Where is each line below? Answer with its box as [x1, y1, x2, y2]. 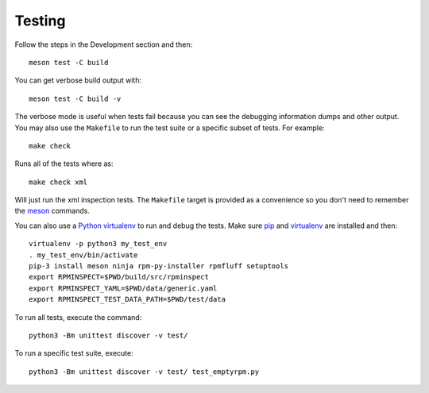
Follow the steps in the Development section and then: [14, 40, 193, 49]
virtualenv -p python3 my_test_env [29, 239, 168, 249]
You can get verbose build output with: [14, 75, 142, 85]
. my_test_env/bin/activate [29, 250, 138, 260]
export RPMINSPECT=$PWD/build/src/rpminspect [29, 272, 210, 282]
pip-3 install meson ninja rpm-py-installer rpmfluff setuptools [29, 262, 289, 271]
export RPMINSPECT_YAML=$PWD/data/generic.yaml [29, 283, 218, 293]
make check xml [29, 177, 88, 187]
